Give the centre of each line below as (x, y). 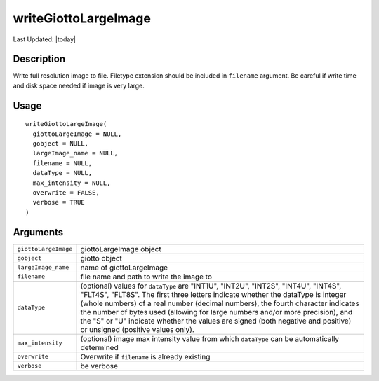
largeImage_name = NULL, (75, 153)
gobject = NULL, (61, 144)
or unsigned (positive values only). (137, 329)
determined (99, 347)
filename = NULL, (62, 163)
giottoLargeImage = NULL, (77, 134)
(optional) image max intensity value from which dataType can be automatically (210, 338)
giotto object (101, 258)
